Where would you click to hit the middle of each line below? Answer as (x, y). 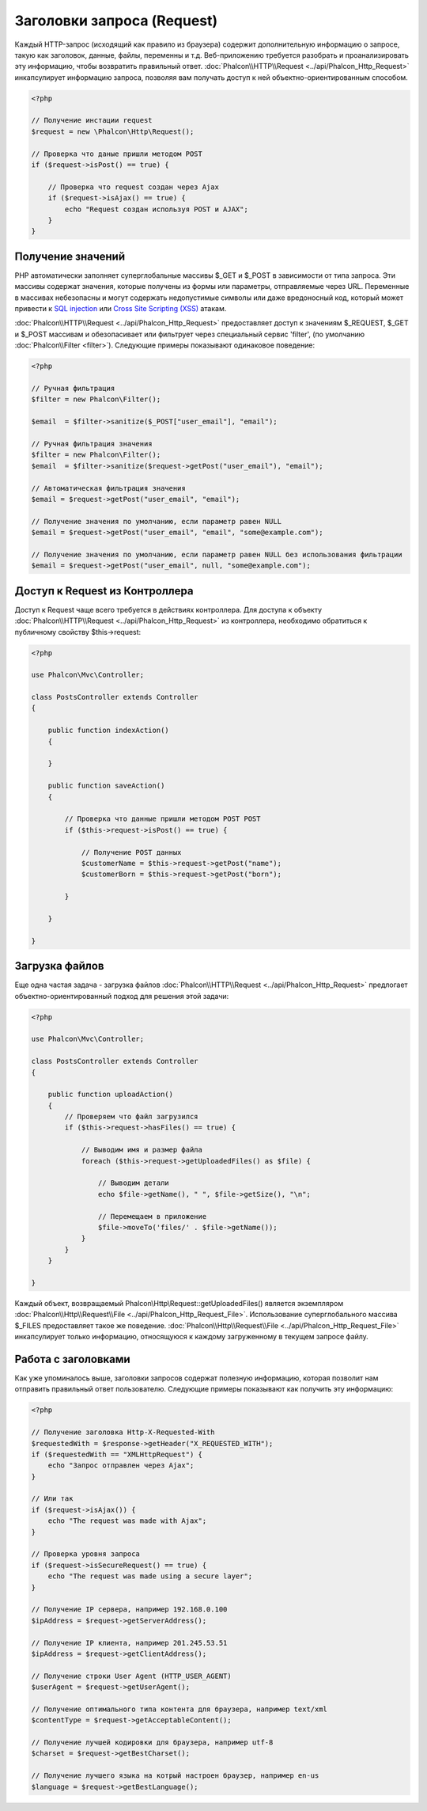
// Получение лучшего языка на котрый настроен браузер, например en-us (175, 1776)
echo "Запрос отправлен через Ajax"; (121, 1466)
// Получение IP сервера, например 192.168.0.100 (129, 1610)
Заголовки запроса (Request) (116, 21)
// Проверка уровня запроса (85, 1554)
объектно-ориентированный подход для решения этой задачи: (122, 996)
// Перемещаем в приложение (152, 1216)
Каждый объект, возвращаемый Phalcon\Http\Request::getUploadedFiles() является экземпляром (179, 1303)
